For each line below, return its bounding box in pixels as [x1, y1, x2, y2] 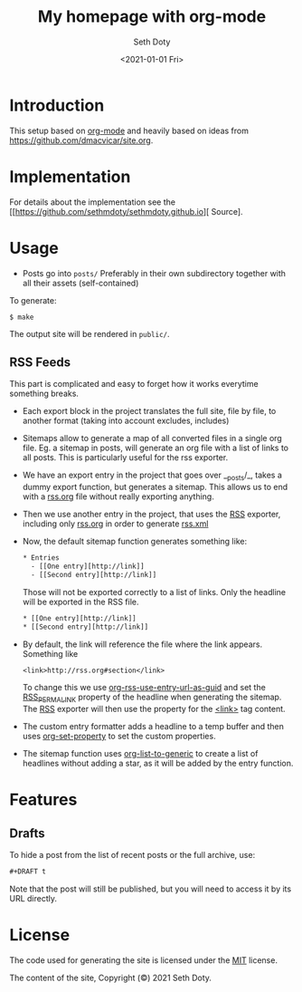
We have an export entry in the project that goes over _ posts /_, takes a [22, 469, 283, 483]
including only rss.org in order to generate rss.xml [22, 518, 209, 529]
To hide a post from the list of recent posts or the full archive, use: [9, 850, 256, 861]
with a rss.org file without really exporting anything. [22, 491, 214, 502]
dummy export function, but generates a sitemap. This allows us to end [22, 482, 288, 493]
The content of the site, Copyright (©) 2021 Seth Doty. [9, 972, 212, 984]
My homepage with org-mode [37, 6, 267, 27]
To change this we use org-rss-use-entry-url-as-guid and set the [22, 682, 267, 693]
